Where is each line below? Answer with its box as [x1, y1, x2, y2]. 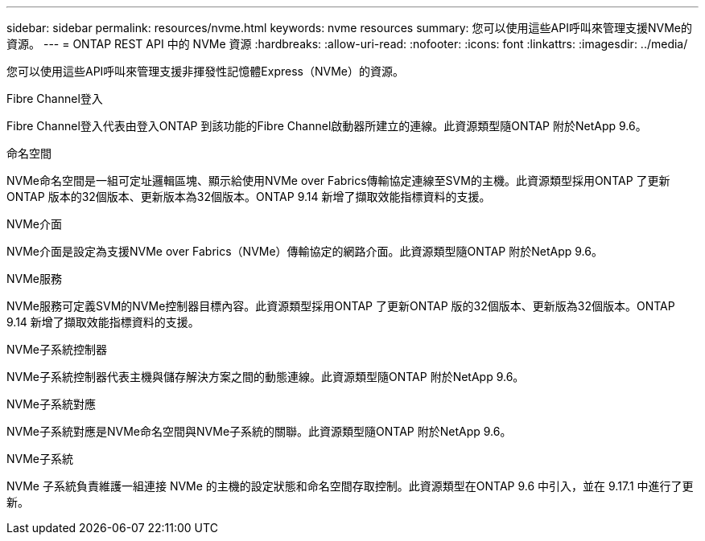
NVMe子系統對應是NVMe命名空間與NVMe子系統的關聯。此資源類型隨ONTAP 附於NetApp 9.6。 [6, 424, 512, 438]
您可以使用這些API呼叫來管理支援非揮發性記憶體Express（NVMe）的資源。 [6, 64, 404, 78]
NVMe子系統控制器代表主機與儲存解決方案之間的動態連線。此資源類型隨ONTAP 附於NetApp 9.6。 [6, 370, 525, 383]
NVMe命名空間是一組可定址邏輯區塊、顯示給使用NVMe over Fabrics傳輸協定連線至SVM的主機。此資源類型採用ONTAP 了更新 [6, 174, 670, 187]
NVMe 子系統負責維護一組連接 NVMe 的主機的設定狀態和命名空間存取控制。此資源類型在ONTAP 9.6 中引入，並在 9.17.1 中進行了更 [6, 479, 694, 493]
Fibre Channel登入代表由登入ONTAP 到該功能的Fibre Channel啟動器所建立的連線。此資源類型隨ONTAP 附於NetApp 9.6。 [6, 119, 647, 133]
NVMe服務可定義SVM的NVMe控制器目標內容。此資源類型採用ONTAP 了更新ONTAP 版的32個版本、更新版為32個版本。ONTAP [6, 299, 675, 313]
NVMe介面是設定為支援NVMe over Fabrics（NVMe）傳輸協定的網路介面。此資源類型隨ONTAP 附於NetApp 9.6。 [6, 244, 603, 258]
